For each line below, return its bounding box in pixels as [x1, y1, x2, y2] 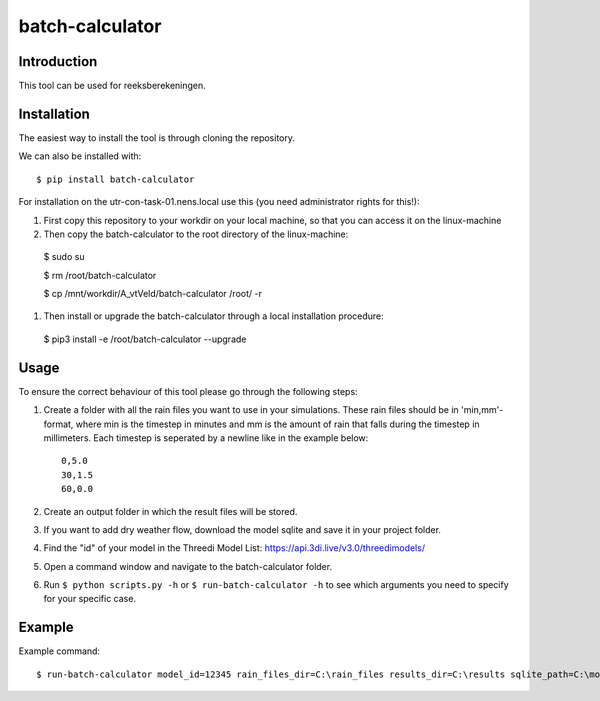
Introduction [18, 53, 98, 70]
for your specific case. [43, 593, 137, 605]
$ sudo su [43, 251, 85, 263]
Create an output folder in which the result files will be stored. [43, 505, 298, 517]
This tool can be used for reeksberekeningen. [18, 80, 207, 92]
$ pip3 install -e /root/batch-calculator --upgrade [43, 333, 247, 345]
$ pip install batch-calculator [36, 173, 195, 185]
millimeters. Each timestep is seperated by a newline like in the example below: [43, 431, 369, 444]
